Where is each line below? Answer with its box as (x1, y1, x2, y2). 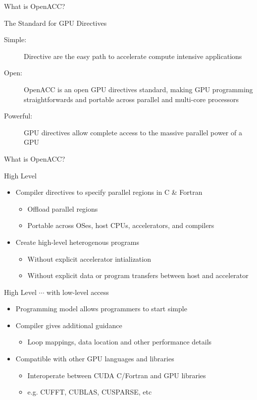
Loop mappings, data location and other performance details (27, 337, 212, 347)
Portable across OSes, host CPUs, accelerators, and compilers (27, 220, 214, 230)
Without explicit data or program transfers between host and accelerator (27, 270, 249, 281)
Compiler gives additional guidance (15, 320, 122, 330)
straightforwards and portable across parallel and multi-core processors (24, 94, 239, 104)
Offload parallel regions (27, 203, 98, 214)
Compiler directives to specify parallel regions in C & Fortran (15, 187, 203, 197)
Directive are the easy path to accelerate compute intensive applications (24, 51, 242, 61)
